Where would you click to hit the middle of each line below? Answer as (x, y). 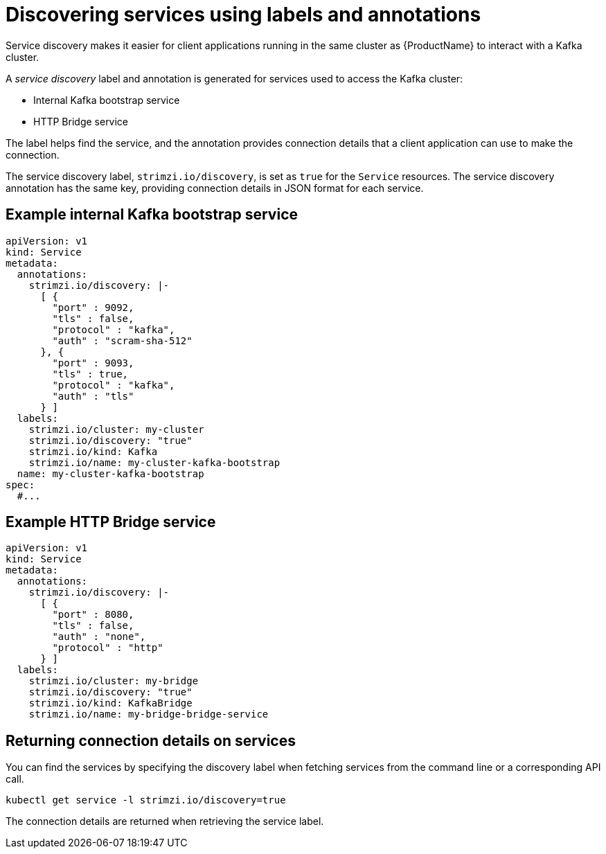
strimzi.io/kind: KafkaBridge (110, 703)
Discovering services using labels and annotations (243, 15)
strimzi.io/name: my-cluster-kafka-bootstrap (154, 462)
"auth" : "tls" (93, 396)
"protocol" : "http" (108, 648)
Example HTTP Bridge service (111, 522)
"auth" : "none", (99, 637)
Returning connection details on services (151, 740)
